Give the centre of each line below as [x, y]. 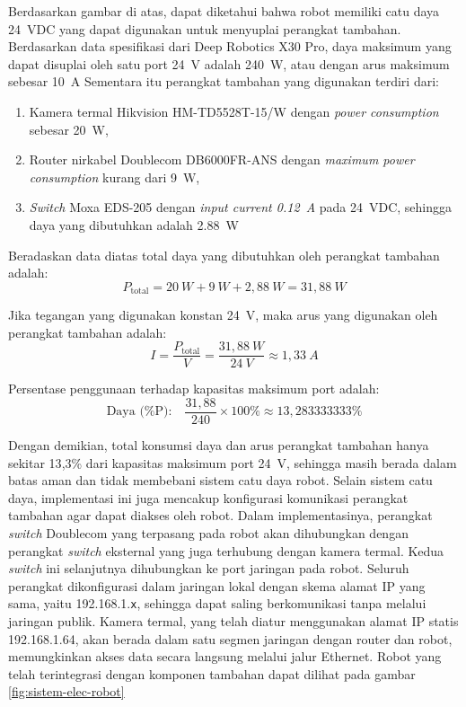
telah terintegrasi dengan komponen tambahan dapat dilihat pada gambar [212, 673]
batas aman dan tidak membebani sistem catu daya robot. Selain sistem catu [220, 480]
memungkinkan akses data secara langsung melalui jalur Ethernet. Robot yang [225, 656]
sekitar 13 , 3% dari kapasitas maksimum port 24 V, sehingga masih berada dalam [233, 462]
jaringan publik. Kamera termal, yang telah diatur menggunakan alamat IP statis [233, 621]
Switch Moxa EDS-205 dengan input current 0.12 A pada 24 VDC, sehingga [241, 207]
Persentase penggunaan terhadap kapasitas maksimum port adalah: [194, 389]
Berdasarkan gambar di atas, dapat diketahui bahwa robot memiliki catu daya [224, 11]
